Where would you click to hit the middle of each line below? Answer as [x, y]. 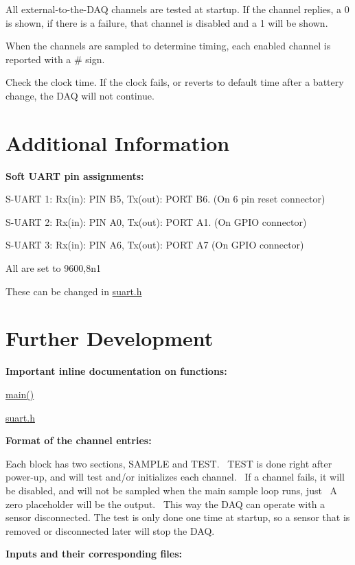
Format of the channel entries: [79, 440]
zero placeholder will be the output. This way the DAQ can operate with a [165, 504]
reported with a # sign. [55, 59]
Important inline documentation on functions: [116, 371]
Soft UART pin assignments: [75, 175]
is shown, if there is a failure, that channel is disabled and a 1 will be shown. [167, 22]
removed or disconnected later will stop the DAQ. [110, 530]
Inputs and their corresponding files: [94, 554]
